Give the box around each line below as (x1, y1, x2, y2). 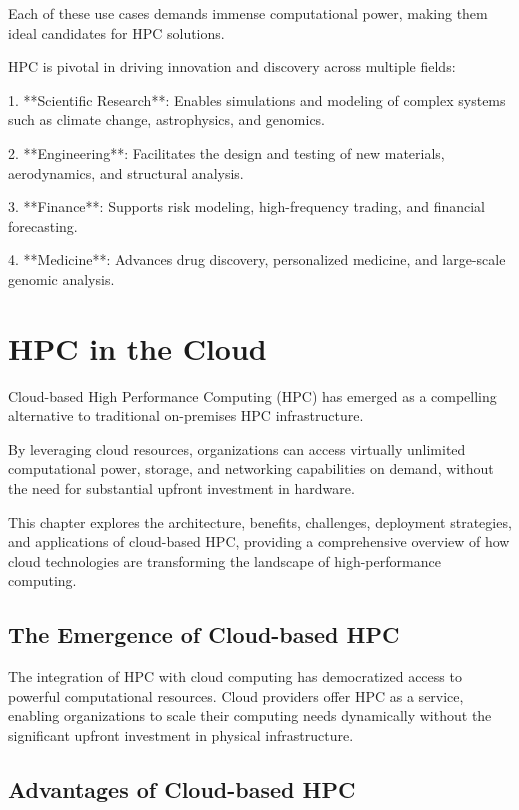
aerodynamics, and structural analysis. (8, 162, 244, 183)
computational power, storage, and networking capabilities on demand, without (8, 458, 494, 479)
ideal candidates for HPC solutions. (8, 22, 225, 43)
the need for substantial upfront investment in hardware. (8, 478, 355, 499)
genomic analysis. (8, 268, 115, 289)
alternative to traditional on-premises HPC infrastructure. (8, 405, 364, 426)
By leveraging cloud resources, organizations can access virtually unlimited (8, 438, 466, 459)
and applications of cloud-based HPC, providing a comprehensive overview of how (8, 531, 510, 552)
